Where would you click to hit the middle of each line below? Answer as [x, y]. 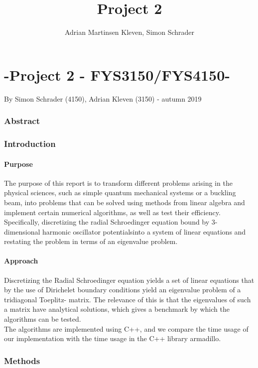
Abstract [22, 121]
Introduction [30, 144]
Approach [21, 261]
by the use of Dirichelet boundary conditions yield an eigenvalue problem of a [123, 290]
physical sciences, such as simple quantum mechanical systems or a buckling [120, 192]
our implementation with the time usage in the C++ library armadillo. [113, 338]
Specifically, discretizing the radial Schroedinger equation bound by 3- [111, 222]
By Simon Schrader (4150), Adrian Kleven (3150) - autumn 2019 [103, 98]
